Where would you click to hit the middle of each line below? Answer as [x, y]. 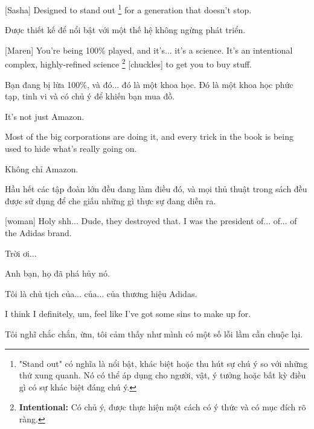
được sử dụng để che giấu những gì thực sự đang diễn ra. [111, 200]
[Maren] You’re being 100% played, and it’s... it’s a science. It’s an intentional [149, 50]
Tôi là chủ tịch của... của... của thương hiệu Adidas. [101, 293]
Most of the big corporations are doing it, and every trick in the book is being [149, 136]
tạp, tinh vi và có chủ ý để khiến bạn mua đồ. [90, 96]
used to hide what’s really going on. [71, 149]
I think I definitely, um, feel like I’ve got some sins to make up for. [128, 314]
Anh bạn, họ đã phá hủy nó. [57, 273]
